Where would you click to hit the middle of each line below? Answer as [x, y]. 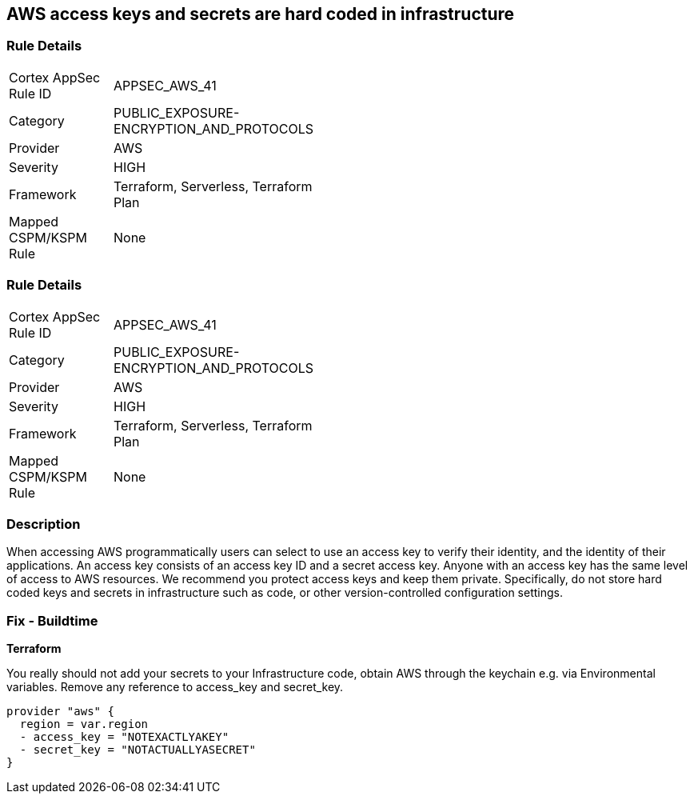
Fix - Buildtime [52, 620]
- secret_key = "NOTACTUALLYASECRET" [138, 750]
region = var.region [84, 724]
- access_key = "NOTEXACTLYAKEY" [124, 737]
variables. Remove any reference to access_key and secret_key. [175, 687]
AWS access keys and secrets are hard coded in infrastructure [261, 14]
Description [44, 524]
